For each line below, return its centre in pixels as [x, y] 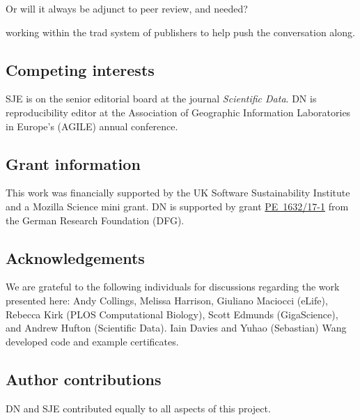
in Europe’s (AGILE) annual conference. [92, 126]
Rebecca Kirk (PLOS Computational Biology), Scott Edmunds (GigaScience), [172, 314]
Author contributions [84, 379]
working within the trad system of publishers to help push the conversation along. [180, 32]
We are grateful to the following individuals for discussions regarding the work [173, 287]
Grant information [73, 163]
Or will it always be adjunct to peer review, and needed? [127, 8]
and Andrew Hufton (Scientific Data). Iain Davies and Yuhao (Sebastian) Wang [176, 328]
